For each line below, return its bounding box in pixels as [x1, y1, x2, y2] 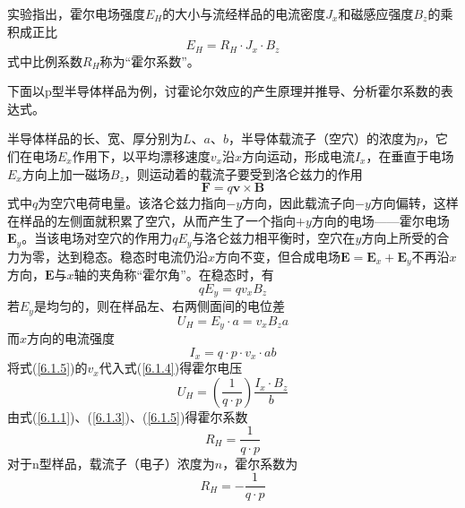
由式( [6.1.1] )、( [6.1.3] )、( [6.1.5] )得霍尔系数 [7, 407, 248, 426]
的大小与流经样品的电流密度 [162, 4, 326, 22]
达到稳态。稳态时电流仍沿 [56, 246, 208, 265]
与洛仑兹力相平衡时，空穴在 [192, 228, 356, 247]
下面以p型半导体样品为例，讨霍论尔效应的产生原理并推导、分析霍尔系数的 [7, 82, 441, 100]
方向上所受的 [361, 228, 437, 247]
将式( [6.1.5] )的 [7, 358, 88, 377]
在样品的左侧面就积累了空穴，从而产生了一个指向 [7, 211, 296, 229]
